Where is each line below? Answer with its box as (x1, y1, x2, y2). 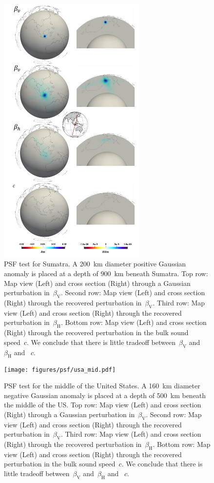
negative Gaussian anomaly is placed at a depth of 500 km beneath (4, 390, 206, 400)
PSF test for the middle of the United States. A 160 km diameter (4, 380, 200, 390)
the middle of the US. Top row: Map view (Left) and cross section (4, 400, 201, 410)
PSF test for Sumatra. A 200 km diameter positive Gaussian (4, 259, 186, 269)
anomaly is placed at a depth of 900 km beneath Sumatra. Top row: (4, 268, 208, 278)
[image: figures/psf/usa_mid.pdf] (4, 366, 116, 374)
